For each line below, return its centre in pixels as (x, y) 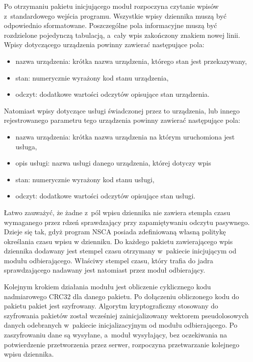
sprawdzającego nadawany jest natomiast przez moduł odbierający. (105, 270)
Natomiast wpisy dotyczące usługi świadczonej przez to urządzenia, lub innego (122, 110)
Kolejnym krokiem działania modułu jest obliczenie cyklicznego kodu (108, 287)
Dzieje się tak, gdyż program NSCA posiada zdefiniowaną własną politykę (115, 232)
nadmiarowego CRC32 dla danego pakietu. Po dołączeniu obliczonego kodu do (122, 296)
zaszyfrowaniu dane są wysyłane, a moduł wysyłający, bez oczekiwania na (116, 335)
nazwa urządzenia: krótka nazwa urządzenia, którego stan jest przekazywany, (131, 61)
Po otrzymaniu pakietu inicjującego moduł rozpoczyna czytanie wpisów (111, 6)
